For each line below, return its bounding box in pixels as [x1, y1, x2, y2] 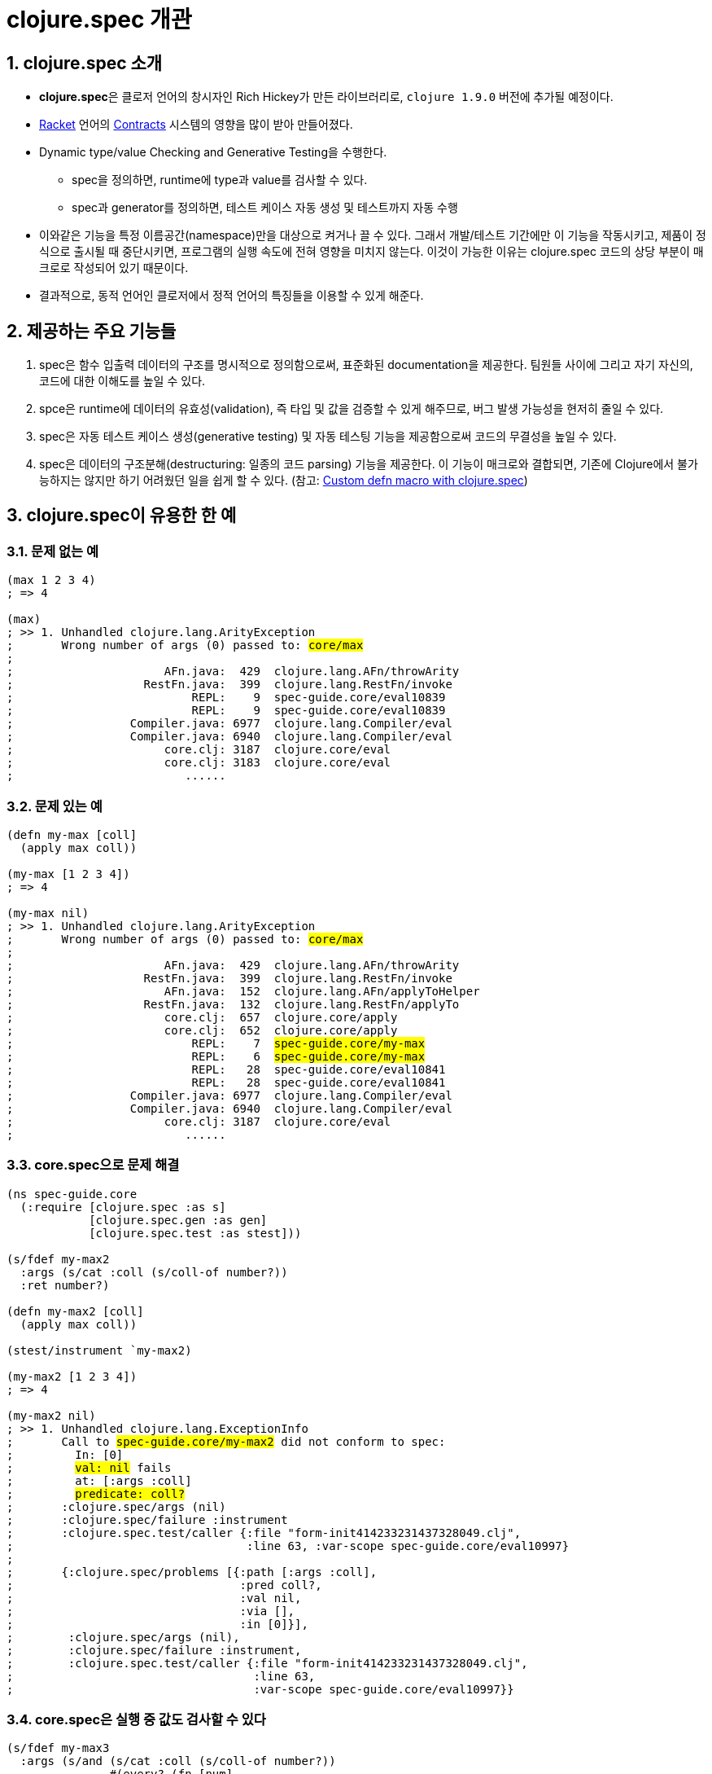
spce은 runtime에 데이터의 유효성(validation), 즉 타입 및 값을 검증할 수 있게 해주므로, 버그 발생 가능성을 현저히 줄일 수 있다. [39, 402, 664, 416]
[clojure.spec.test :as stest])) [89, 1226, 302, 1240]
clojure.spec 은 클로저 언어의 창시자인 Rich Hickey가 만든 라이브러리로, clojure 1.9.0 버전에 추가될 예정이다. [39, 90, 614, 104]
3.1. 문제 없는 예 [7, 542, 99, 560]
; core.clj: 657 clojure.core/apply [7, 1010, 398, 1024]
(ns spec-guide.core [7, 1187, 138, 1201]
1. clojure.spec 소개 [7, 52, 163, 73]
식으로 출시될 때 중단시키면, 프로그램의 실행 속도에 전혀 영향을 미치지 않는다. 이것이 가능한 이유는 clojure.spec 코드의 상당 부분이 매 [39, 244, 704, 259]
